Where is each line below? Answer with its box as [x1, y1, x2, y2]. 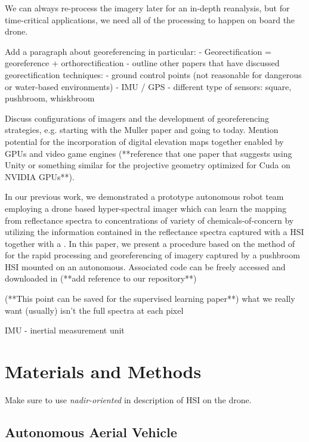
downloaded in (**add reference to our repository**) [5, 272, 197, 285]
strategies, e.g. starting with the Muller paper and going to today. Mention [5, 123, 279, 136]
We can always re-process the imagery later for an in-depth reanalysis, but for [5, 2, 290, 14]
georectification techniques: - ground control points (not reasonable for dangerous [5, 68, 302, 81]
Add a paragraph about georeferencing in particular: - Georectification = [5, 45, 271, 57]
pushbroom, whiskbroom [5, 92, 95, 104]
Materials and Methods [5, 359, 202, 384]
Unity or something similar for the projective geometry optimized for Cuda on [5, 159, 291, 171]
